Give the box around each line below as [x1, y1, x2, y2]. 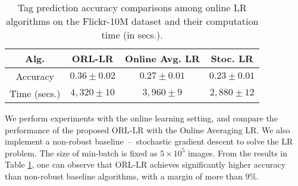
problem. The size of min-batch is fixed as [5, 146, 158, 159]
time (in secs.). [101, 28, 163, 41]
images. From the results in [188, 146, 288, 159]
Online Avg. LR [124, 52, 200, 65]
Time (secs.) [10, 86, 61, 100]
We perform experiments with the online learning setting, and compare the [5, 112, 278, 124]
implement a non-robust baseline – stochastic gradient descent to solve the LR [5, 135, 293, 147]
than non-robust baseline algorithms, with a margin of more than [5, 169, 243, 182]
